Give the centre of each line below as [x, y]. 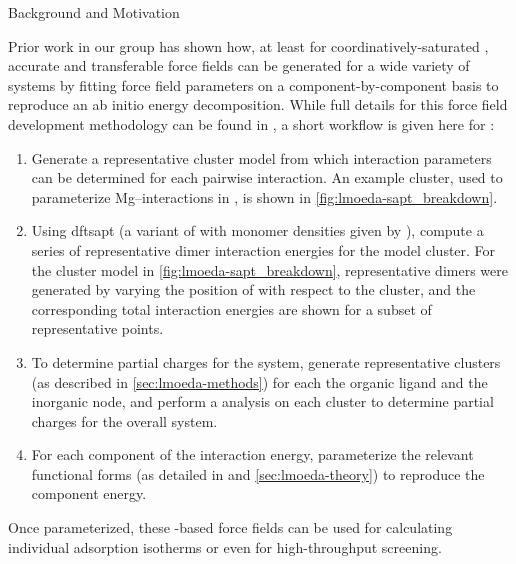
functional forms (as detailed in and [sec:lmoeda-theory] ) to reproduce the [258, 473]
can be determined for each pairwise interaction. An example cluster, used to [267, 177]
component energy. [89, 493]
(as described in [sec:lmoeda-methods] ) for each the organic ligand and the [259, 381]
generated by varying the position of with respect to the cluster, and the [253, 289]
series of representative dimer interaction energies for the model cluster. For [263, 249]
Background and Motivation [94, 12]
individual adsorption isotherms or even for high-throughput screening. [225, 546]
